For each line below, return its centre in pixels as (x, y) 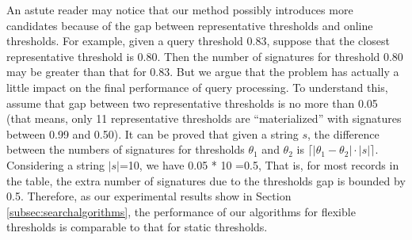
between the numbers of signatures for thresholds (126, 149)
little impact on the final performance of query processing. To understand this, (197, 87)
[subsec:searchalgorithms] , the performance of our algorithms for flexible (181, 211)
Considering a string (55, 164)
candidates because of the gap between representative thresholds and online (190, 25)
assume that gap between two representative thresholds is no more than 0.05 (192, 103)
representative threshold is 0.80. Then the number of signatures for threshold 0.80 (205, 56)
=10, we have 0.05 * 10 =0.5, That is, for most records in (259, 164)
